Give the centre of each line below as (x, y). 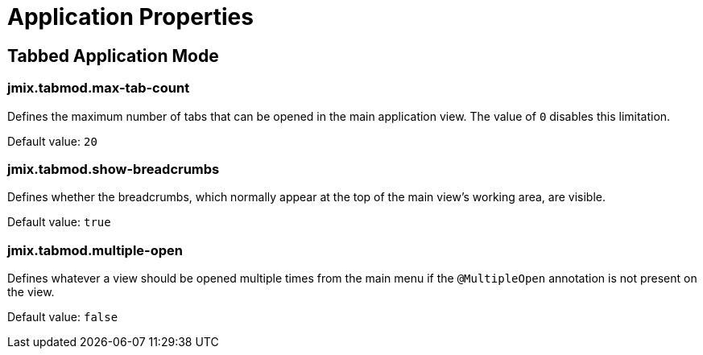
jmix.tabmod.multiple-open (95, 250)
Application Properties (130, 17)
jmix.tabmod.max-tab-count (99, 88)
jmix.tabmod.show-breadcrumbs (114, 169)
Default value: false (63, 317)
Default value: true (59, 222)
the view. (31, 292)
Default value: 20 (52, 141)
